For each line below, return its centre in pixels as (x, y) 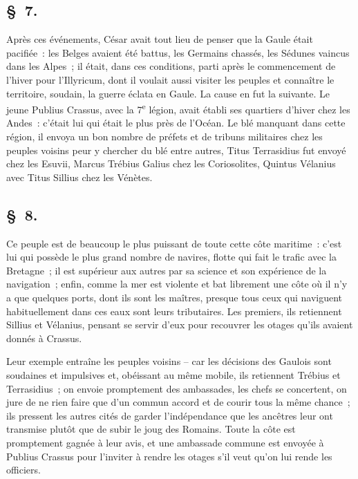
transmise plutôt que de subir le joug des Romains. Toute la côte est (151, 429)
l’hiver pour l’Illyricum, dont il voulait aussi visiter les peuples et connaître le (170, 79)
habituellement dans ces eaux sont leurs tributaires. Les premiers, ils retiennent (174, 311)
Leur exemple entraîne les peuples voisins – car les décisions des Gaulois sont (169, 361)
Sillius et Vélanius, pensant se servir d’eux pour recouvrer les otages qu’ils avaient (180, 325)
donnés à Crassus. (44, 338)
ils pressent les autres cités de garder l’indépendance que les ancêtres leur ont (170, 415)
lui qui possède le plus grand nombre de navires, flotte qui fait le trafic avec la (172, 257)
